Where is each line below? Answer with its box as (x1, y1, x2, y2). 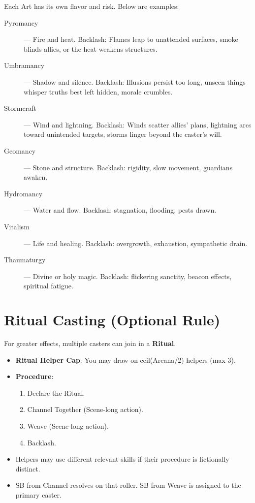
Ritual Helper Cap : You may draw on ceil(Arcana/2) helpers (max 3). (15, 354, 236, 365)
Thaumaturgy (4, 254, 46, 265)
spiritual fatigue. (24, 281, 73, 291)
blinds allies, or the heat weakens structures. (24, 43, 158, 54)
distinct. (15, 463, 40, 473)
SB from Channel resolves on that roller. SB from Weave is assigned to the (15, 480, 241, 490)
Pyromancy (4, 17, 38, 28)
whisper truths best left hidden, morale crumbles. (24, 86, 173, 96)
